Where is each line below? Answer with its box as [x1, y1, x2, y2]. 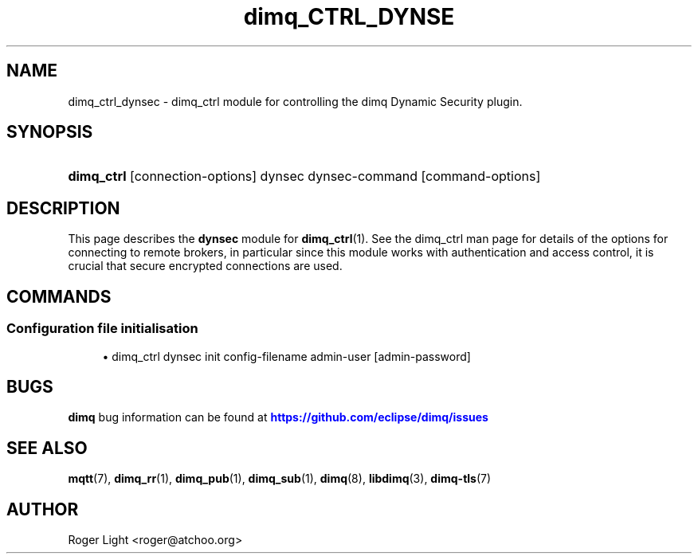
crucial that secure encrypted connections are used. [68, 259, 343, 273]
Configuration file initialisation [6, 320, 198, 337]
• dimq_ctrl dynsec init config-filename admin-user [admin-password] [102, 349, 471, 363]
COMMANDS [6, 286, 112, 307]
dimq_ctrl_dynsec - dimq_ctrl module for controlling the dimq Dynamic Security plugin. [68, 94, 523, 108]
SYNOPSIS [6, 122, 93, 143]
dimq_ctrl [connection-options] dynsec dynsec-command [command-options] [68, 168, 541, 185]
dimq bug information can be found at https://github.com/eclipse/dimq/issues [68, 410, 488, 425]
